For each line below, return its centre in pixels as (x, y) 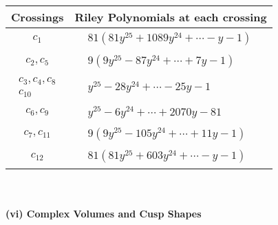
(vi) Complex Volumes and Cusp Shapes (104, 214)
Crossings (38, 17)
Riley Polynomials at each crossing (171, 17)
